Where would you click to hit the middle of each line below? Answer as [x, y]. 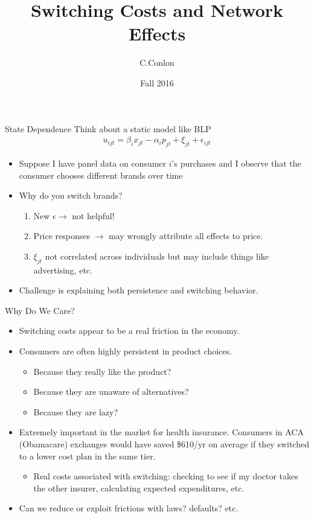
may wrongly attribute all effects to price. [186, 236]
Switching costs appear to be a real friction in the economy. [129, 331]
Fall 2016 [157, 82]
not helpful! [93, 215]
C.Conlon [157, 62]
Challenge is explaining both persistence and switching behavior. [139, 290]
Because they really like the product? [102, 371]
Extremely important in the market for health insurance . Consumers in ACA [162, 432]
